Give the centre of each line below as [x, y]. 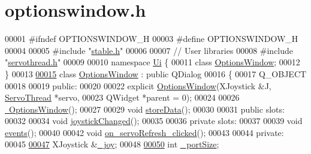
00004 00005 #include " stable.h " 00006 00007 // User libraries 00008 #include [149, 50]
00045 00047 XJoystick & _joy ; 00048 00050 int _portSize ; [112, 144]
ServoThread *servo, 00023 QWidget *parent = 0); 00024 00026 [122, 97]
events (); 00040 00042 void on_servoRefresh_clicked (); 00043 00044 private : [144, 132]
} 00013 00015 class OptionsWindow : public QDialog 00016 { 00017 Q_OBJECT [156, 73]
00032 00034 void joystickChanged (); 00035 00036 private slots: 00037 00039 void [154, 121]
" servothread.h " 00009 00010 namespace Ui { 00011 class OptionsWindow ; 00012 [153, 62]
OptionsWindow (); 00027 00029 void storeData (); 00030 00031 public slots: [147, 109]
